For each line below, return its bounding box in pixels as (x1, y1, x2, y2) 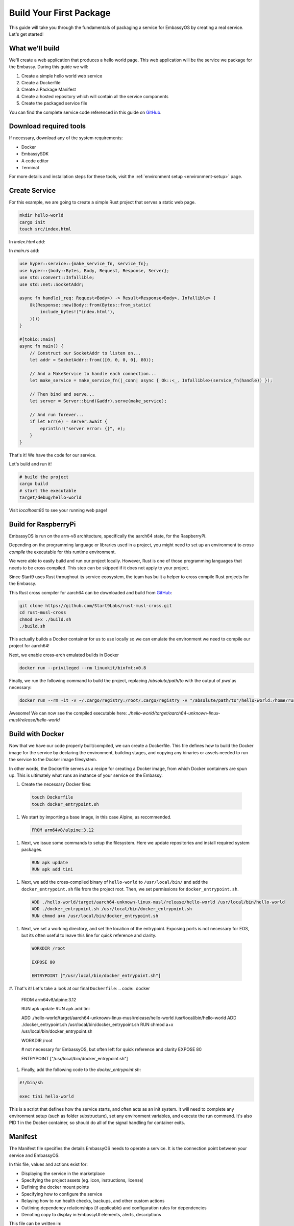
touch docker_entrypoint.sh (31, 801, 99, 807)
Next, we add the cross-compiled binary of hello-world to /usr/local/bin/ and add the (21, 879, 208, 885)
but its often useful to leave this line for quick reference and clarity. (21, 932, 157, 938)
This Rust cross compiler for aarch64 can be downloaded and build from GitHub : (9, 589, 172, 595)
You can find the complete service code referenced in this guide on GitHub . (9, 109, 162, 115)
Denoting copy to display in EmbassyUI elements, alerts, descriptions (21, 1211, 161, 1217)
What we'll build (9, 44, 60, 52)
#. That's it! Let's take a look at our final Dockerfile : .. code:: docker (9, 986, 150, 992)
